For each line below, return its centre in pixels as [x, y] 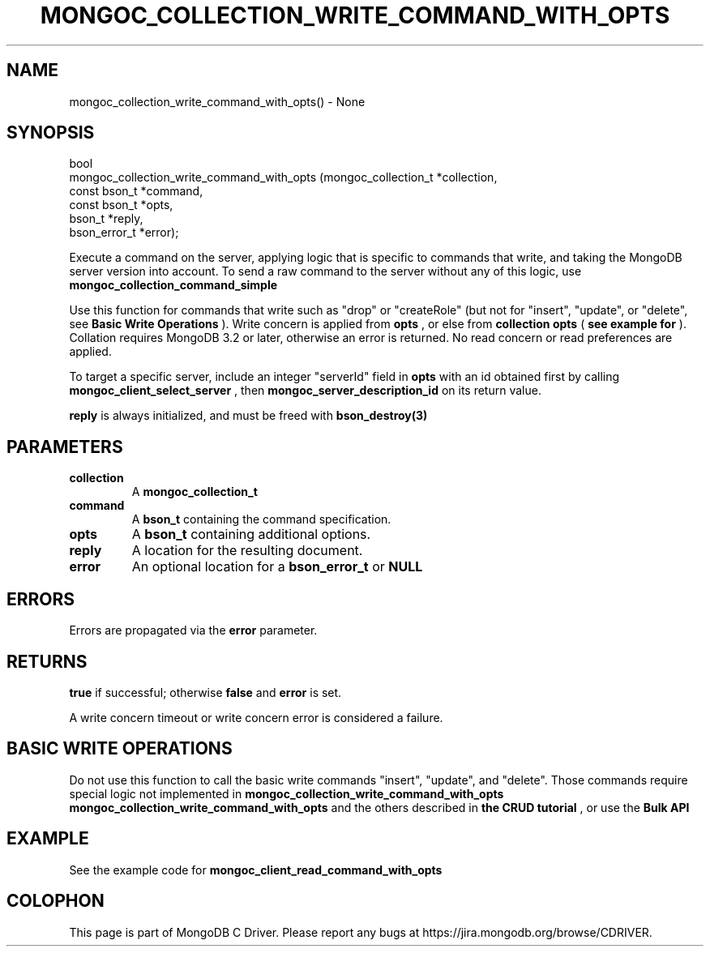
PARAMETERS [65, 447]
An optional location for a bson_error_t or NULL [277, 567]
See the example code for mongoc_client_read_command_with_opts [256, 870]
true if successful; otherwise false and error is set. [205, 692]
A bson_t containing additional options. [251, 534]
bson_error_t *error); [124, 233]
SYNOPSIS [51, 133]
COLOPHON [56, 901]
